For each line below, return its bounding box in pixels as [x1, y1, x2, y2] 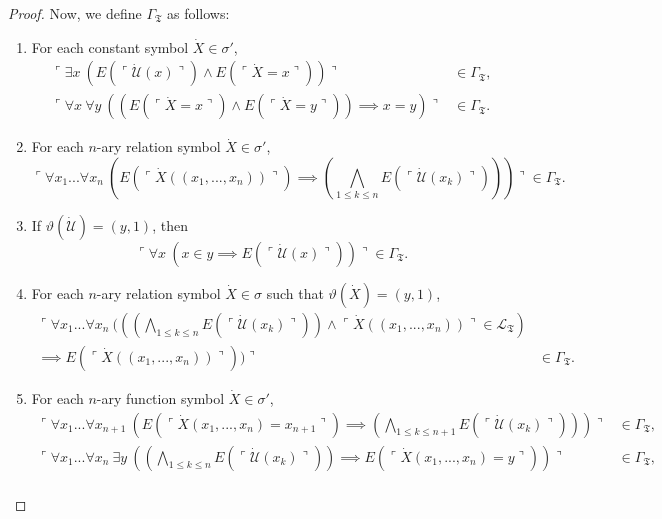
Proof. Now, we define [8, 3, 142, 23]
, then [152, 214, 188, 235]
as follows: [167, 3, 230, 23]
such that [266, 282, 324, 303]
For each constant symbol [31, 36, 189, 57]
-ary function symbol [96, 387, 225, 408]
